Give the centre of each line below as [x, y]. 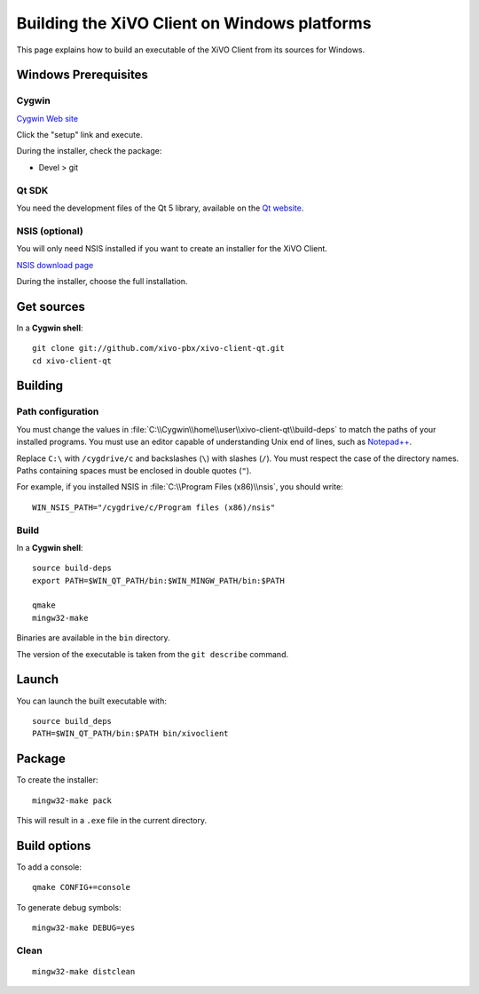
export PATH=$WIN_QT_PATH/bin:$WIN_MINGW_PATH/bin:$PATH [159, 580]
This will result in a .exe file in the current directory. [112, 820]
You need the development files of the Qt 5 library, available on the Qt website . [160, 208]
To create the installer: [57, 780]
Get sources [51, 306]
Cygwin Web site [47, 118]
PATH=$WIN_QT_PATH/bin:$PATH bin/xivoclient [131, 734]
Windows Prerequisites [82, 75]
